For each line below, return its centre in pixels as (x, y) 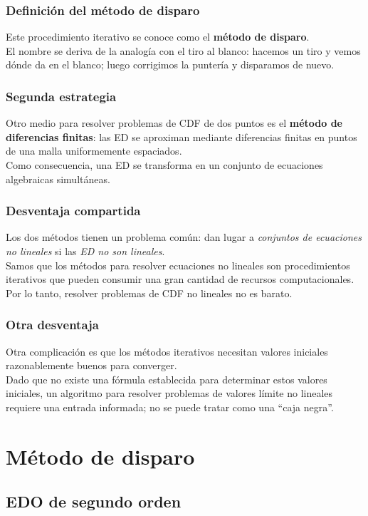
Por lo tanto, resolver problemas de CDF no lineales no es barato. (149, 293)
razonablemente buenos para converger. (91, 365)
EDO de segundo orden (94, 501)
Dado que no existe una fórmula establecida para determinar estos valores (167, 379)
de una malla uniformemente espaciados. (94, 151)
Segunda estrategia (61, 96)
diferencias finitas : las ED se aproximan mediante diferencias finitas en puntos (182, 136)
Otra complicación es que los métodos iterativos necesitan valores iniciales (167, 351)
